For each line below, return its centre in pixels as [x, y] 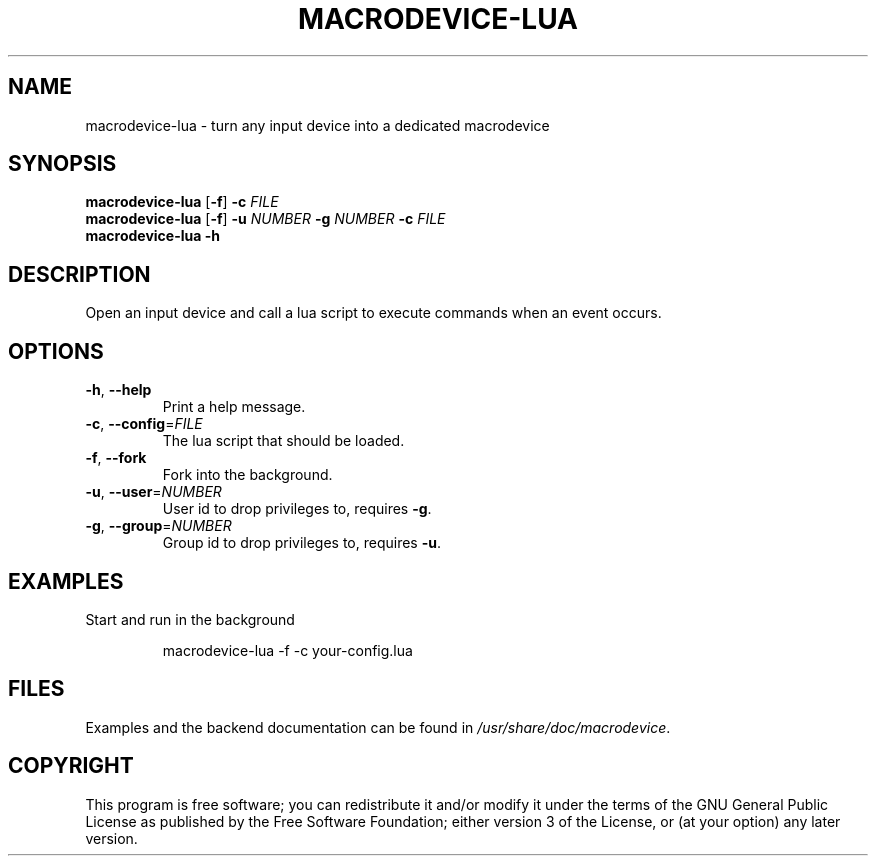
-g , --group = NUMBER [158, 526]
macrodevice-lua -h [152, 236]
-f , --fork [116, 458]
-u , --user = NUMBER [153, 492]
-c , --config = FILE [144, 424]
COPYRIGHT [71, 766]
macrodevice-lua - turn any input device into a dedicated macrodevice [317, 125]
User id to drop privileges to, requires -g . [297, 509]
